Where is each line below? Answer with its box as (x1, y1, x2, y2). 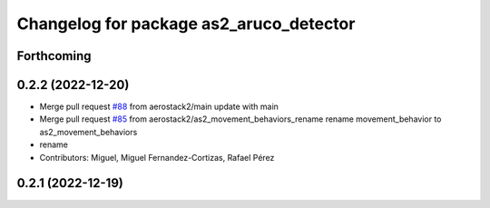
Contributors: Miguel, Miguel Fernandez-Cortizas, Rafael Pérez (39, 152, 275, 163)
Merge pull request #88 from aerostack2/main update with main (39, 101, 279, 113)
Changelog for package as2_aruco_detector (16, 14, 356, 34)
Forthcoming (16, 48, 92, 64)
